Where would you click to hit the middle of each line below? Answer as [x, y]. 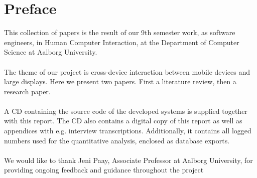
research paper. [27, 91]
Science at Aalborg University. [51, 52]
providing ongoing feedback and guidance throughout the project [104, 170]
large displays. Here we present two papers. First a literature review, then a [120, 81]
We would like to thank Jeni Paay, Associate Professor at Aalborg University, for [128, 160]
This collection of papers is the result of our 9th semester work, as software [120, 32]
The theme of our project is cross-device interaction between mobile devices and [127, 71]
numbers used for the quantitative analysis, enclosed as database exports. [117, 140]
